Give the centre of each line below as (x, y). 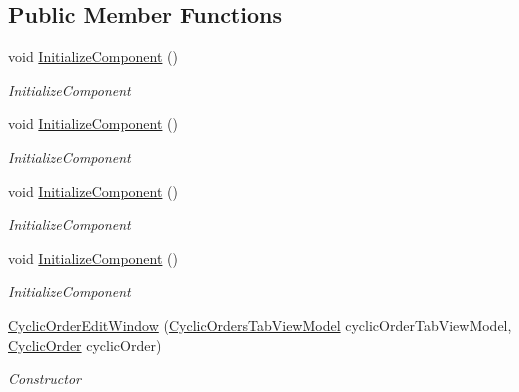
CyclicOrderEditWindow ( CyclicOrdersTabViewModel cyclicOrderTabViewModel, (260, 324)
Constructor (44, 378)
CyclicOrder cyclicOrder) (85, 344)
